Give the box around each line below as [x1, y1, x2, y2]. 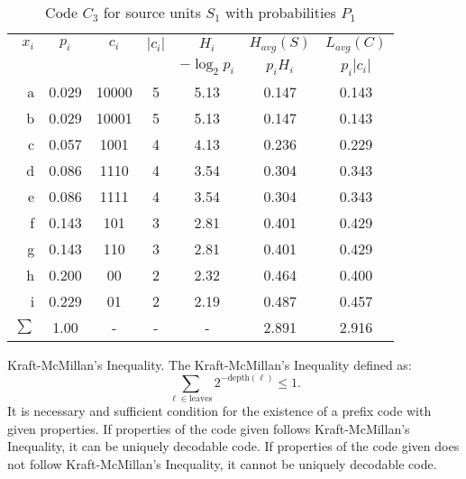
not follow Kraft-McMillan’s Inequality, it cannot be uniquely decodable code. [7, 454, 437, 473]
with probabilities [224, 2, 336, 23]
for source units [103, 2, 201, 23]
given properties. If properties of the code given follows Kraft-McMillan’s [7, 419, 410, 438]
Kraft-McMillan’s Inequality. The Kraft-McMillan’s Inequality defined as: [7, 355, 412, 373]
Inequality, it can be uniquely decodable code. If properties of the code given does [7, 437, 460, 456]
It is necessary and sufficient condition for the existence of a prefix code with [7, 401, 432, 419]
